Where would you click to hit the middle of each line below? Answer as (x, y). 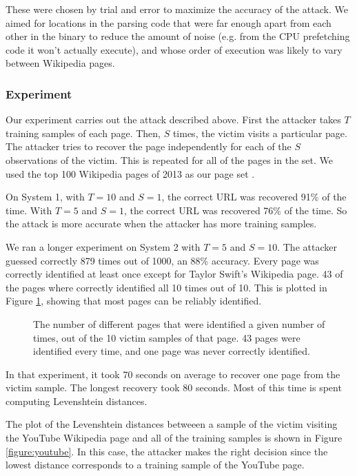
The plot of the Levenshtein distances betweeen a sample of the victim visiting (172, 424)
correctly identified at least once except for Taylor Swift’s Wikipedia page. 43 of (174, 274)
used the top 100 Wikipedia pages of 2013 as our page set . (130, 173)
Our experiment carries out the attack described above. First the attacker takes (173, 120)
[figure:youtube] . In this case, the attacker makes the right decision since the (167, 451)
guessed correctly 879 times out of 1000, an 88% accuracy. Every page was (162, 260)
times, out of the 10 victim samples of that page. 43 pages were (167, 337)
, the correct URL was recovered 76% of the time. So (235, 210)
